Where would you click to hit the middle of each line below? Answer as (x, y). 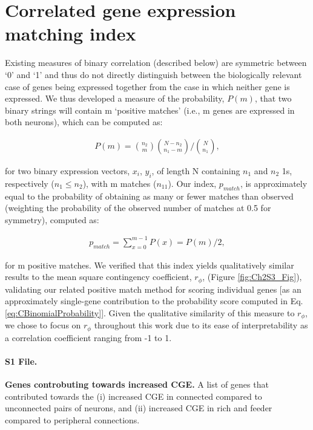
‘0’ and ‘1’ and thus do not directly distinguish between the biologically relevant (153, 74)
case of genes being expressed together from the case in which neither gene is (147, 86)
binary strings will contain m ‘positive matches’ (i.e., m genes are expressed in (150, 110)
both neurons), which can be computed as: (84, 122)
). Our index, (192, 183)
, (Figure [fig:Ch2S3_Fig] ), (252, 277)
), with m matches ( (120, 183)
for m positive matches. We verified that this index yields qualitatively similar (150, 265)
